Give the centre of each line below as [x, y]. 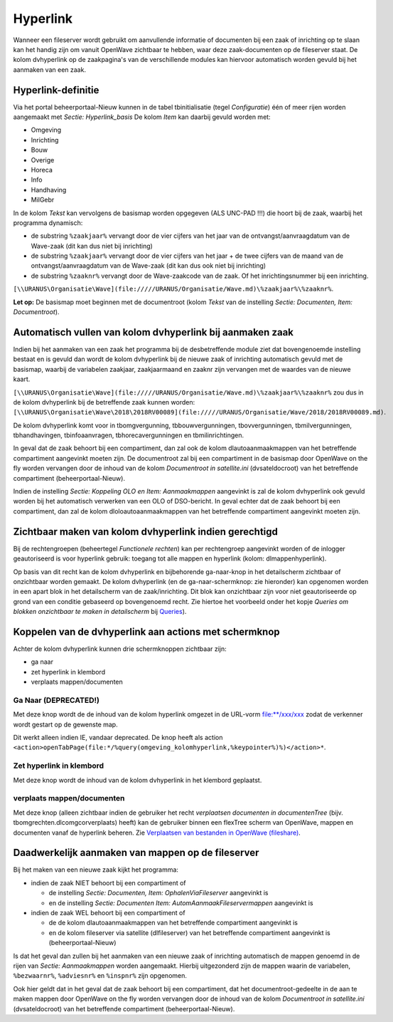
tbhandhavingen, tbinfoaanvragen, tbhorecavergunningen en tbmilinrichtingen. [129, 435]
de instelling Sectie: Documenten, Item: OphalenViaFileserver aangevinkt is [158, 893]
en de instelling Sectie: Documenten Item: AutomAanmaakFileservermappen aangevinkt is [181, 903]
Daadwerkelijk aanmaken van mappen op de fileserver [136, 853]
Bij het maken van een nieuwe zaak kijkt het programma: [96, 870]
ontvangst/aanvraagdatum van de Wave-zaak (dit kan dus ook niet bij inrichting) [149, 266]
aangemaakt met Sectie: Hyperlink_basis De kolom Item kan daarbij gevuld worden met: [142, 117]
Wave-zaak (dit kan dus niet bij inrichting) [92, 246]
